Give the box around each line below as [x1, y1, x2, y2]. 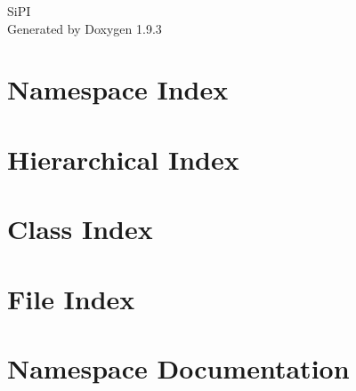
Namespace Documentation [7, 349, 350, 386]
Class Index [7, 211, 153, 247]
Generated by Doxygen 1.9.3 [7, 19, 162, 37]
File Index [7, 280, 135, 316]
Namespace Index [7, 71, 229, 108]
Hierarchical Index [7, 140, 239, 177]
